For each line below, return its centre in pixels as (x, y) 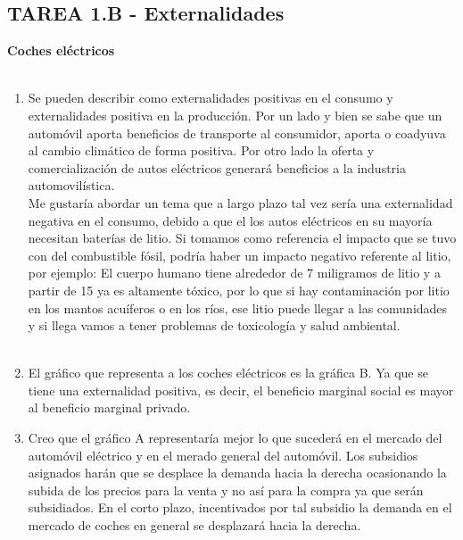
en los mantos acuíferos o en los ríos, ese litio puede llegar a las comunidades (238, 307)
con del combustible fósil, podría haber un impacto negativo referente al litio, (240, 255)
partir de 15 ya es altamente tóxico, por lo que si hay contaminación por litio (239, 290)
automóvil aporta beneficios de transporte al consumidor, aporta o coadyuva (237, 133)
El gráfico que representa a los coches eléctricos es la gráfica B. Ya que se (228, 373)
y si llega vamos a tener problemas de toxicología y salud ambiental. (214, 325)
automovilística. (71, 185)
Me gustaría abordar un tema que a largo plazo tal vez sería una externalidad (240, 202)
